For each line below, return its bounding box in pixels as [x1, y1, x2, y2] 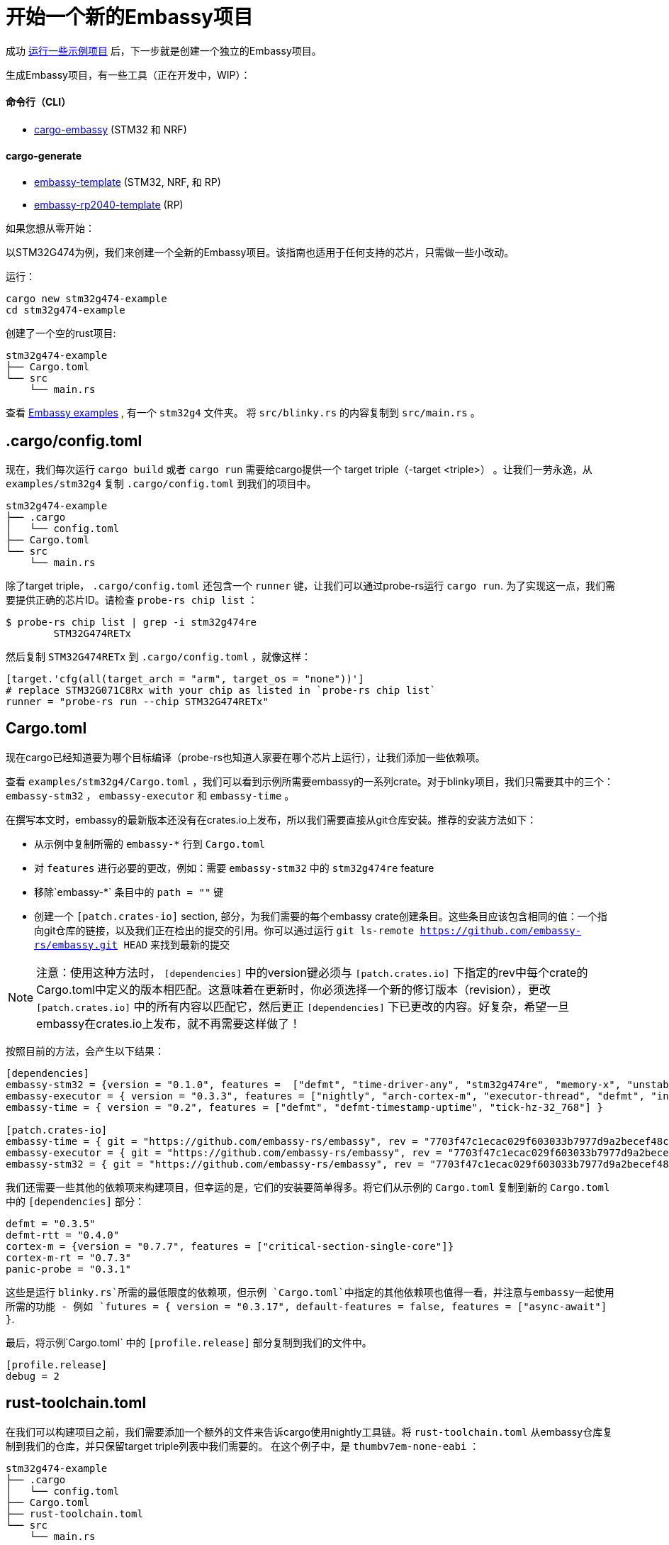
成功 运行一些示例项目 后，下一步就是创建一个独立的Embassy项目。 [6, 44, 322, 57]
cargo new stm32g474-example [6, 293, 167, 305]
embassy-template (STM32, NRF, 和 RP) [34, 176, 221, 189]
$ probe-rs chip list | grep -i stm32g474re [6, 616, 257, 628]
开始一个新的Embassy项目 [6, 5, 253, 29]
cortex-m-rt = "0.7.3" [6, 1251, 132, 1263]
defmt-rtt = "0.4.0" [6, 1229, 120, 1241]
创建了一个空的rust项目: [6, 327, 116, 340]
